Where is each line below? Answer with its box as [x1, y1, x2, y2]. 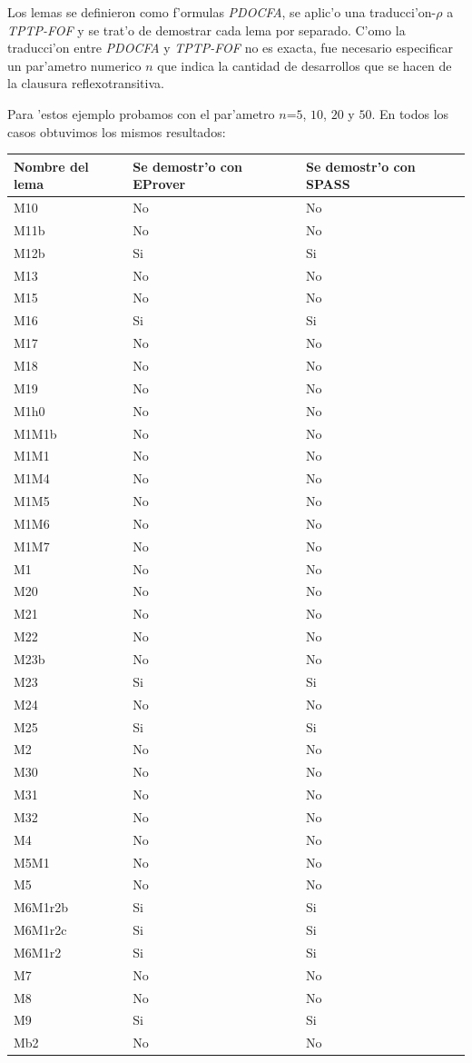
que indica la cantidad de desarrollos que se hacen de [157, 55, 452, 75]
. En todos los [371, 104, 449, 123]
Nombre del [14, 156, 89, 175]
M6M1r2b [14, 898, 68, 917]
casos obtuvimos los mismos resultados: [7, 122, 226, 141]
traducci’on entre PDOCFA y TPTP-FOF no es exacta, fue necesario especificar [7, 38, 453, 57]
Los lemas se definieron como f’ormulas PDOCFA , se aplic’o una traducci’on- [7, 3, 437, 21]
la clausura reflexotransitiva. [7, 74, 164, 93]
